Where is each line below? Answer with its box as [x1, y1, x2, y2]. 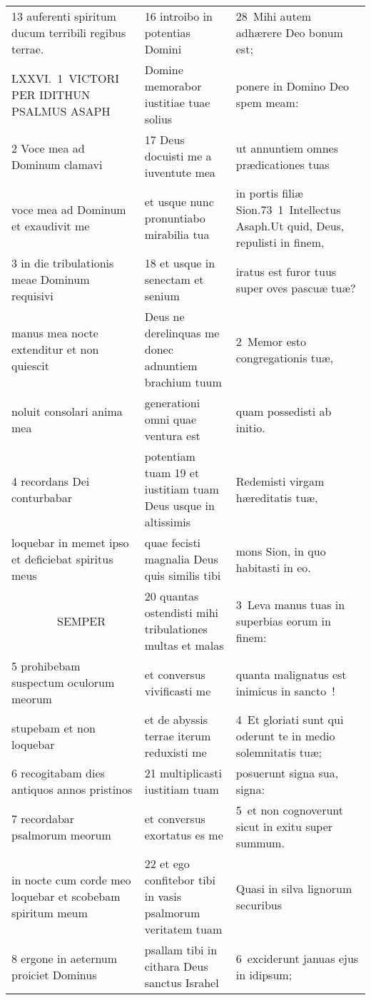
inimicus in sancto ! [235, 682, 335, 699]
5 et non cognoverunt [235, 802, 344, 818]
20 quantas [144, 588, 199, 604]
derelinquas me [144, 325, 220, 341]
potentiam [144, 448, 195, 464]
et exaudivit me [11, 218, 90, 234]
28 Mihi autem [235, 8, 312, 24]
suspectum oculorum [11, 674, 115, 690]
